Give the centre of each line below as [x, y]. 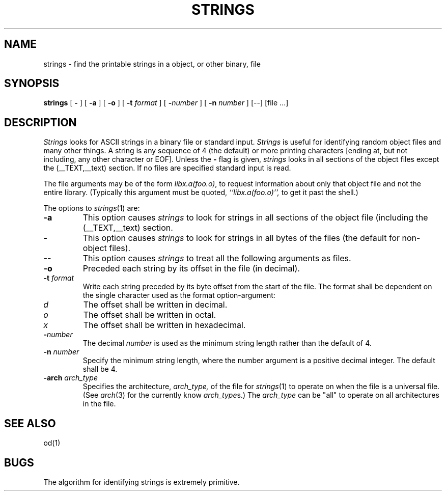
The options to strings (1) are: [92, 208]
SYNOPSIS [32, 84]
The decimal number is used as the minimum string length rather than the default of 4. [227, 343]
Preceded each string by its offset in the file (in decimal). [191, 269]
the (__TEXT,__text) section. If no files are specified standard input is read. [167, 168]
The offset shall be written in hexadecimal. [164, 325]
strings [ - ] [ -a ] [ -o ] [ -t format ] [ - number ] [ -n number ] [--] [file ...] [166, 103]
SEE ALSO [30, 423]
